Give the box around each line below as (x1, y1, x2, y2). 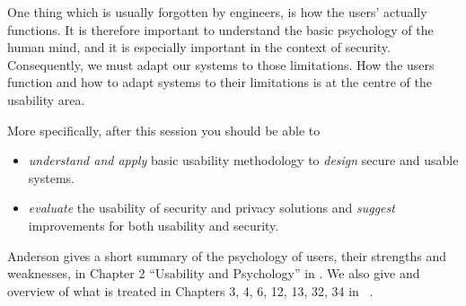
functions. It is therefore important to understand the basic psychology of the (7, 20, 434, 39)
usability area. (7, 90, 85, 109)
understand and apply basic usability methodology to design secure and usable (28, 151, 459, 170)
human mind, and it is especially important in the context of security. (7, 38, 391, 57)
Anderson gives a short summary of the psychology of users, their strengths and (7, 246, 446, 265)
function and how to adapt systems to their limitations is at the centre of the (7, 73, 432, 92)
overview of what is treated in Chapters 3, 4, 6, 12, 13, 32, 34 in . (7, 281, 374, 300)
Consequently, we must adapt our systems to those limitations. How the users (7, 55, 435, 74)
